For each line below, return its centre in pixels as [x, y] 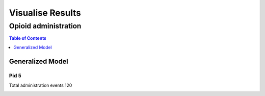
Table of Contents [28, 38]
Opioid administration [45, 26]
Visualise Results [45, 13]
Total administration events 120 [40, 85]
